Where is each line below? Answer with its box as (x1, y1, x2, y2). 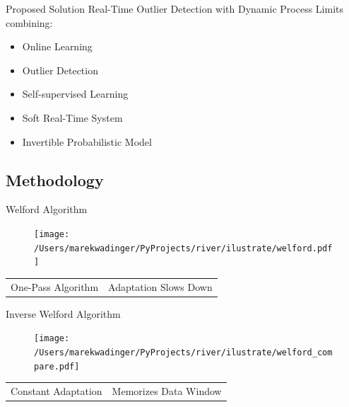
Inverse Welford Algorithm (6, 306, 121, 321)
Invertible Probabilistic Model (22, 134, 152, 149)
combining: (6, 15, 53, 30)
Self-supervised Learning (22, 86, 129, 101)
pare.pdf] (34, 361, 80, 372)
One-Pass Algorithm (11, 279, 99, 294)
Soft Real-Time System (22, 110, 123, 125)
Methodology (6, 168, 104, 190)
